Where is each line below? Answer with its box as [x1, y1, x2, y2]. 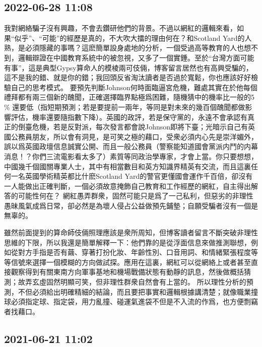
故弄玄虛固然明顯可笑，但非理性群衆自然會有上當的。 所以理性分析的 [18, 276, 246, 287]
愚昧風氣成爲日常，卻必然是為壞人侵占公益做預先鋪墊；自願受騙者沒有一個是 [4, 200, 258, 211]
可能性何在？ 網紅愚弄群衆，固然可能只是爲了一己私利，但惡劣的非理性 [18, 190, 253, 201]
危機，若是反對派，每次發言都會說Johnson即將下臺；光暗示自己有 [32, 121, 248, 132]
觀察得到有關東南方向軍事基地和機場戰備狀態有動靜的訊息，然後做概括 [11, 266, 244, 277]
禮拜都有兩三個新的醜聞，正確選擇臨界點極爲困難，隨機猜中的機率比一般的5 [4, 92, 254, 102]
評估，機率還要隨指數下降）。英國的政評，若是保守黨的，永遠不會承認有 [11, 111, 247, 122]
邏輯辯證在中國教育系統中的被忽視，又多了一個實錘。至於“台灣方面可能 [18, 52, 254, 62]
